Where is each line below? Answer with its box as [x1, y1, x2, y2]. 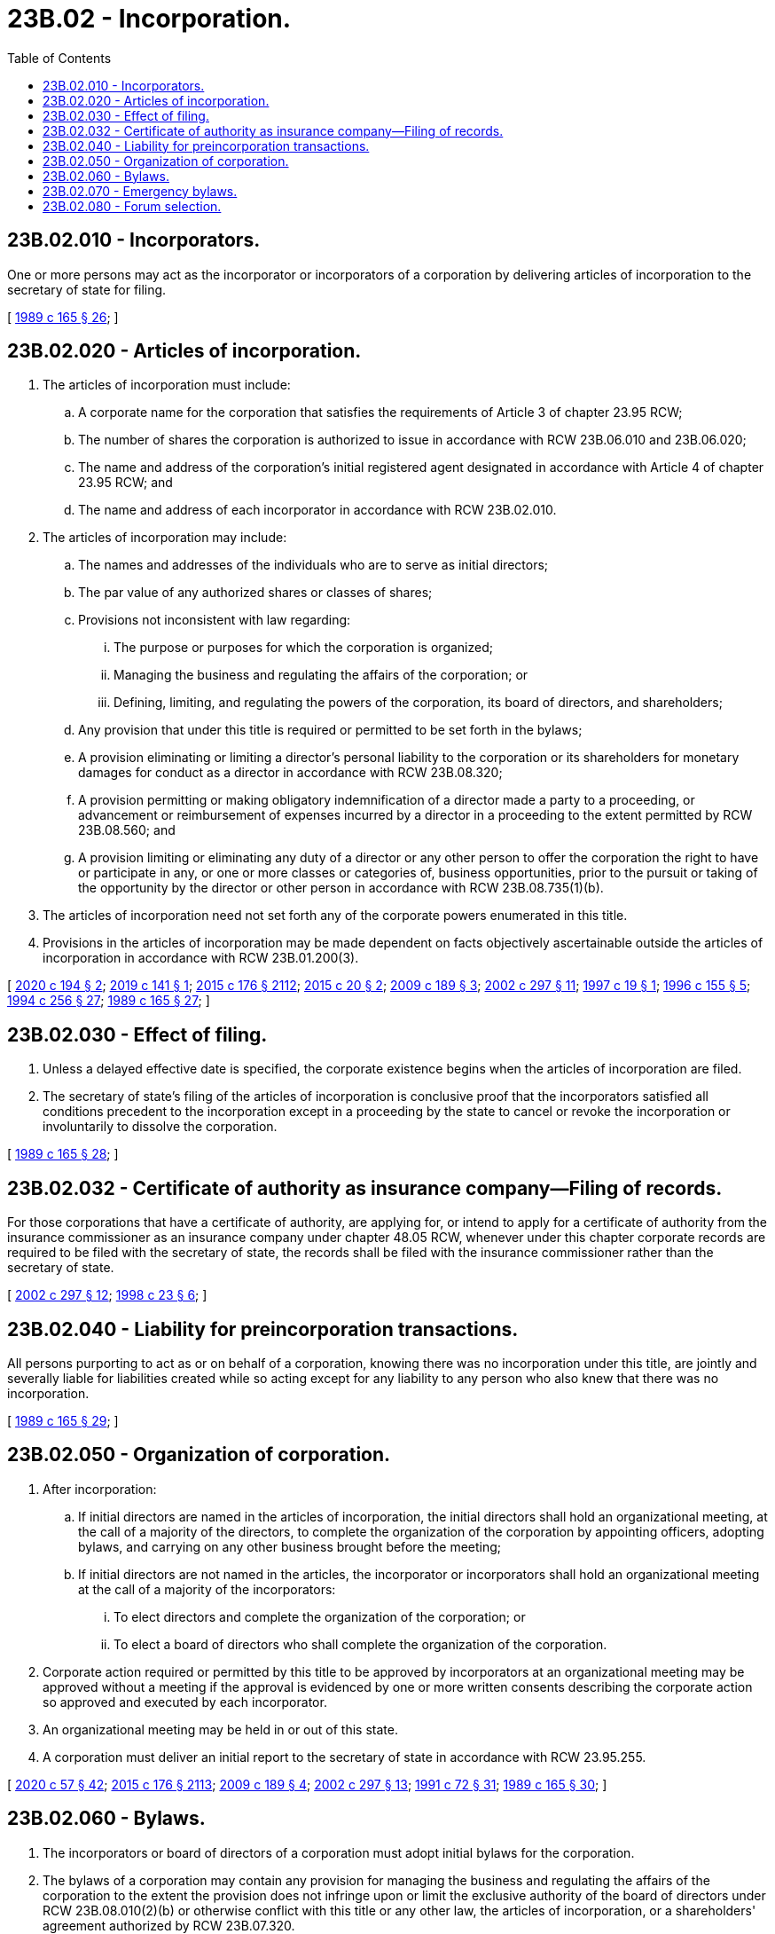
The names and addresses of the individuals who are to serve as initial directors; [78, 557, 549, 573]
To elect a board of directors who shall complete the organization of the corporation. [114, 1636, 607, 1652]
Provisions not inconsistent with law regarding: [78, 612, 351, 628]
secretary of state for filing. [7, 281, 167, 297]
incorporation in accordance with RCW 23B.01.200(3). [43, 950, 359, 966]
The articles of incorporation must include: [43, 377, 291, 393]
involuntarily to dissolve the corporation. [43, 1119, 278, 1135]
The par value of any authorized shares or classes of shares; [78, 585, 433, 601]
